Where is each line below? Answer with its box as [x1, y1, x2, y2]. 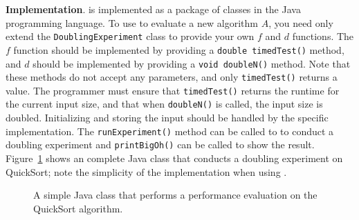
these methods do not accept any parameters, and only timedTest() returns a [6, 70, 338, 84]
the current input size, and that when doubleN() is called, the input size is [6, 97, 323, 111]
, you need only [268, 15, 333, 30]
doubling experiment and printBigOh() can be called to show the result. [6, 137, 315, 152]
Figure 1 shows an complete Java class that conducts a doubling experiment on [6, 151, 343, 166]
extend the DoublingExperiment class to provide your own [6, 29, 255, 43]
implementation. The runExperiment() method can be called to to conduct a [6, 123, 334, 138]
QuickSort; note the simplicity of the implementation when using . [6, 164, 287, 179]
